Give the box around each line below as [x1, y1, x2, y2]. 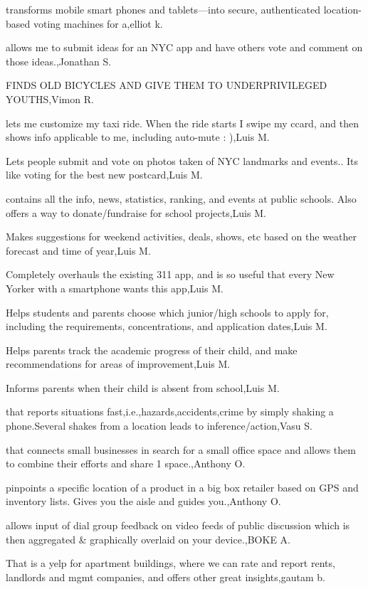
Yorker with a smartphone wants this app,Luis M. [6, 280, 224, 295]
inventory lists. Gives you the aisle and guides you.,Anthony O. [6, 494, 281, 509]
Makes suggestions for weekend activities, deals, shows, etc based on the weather [6, 229, 357, 244]
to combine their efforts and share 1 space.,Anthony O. [6, 456, 246, 471]
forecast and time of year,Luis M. [6, 243, 151, 258]
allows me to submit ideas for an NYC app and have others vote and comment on [6, 40, 363, 55]
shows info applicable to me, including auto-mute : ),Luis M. [6, 129, 270, 144]
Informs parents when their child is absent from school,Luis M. [6, 380, 280, 395]
